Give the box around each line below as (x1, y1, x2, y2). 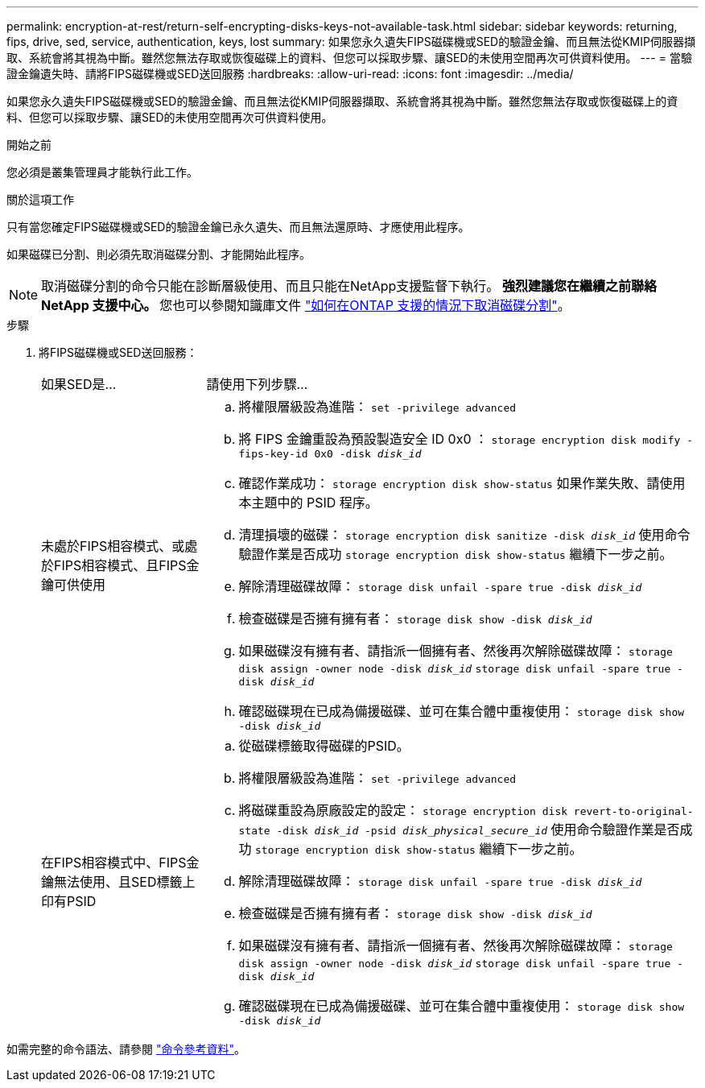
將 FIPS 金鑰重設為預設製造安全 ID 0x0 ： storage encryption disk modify (238, 431, 681, 447)
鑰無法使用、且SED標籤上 (41, 874, 196, 890)
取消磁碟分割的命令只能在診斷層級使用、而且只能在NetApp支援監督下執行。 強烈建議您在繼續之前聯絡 (41, 278, 658, 294)
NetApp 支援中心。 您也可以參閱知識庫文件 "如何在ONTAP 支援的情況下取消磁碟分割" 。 (41, 297, 571, 313)
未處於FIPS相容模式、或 (41, 537, 185, 554)
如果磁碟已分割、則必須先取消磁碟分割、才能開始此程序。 (6, 247, 311, 261)
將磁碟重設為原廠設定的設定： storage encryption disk (238, 802, 568, 818)
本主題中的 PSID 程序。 (238, 494, 378, 511)
